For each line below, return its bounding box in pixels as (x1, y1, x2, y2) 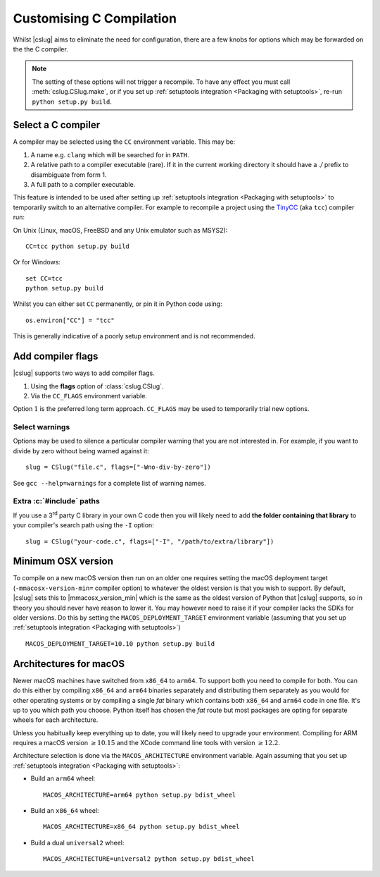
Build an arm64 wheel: (30, 774, 96, 783)
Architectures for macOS (13, 658, 125, 670)
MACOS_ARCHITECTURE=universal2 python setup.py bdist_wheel (43, 855, 255, 863)
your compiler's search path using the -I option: (13, 521, 154, 529)
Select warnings (13, 422, 70, 432)
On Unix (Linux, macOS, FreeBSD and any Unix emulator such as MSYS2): (13, 226, 228, 234)
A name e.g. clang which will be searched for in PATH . (30, 150, 189, 159)
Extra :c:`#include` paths (13, 496, 100, 506)
